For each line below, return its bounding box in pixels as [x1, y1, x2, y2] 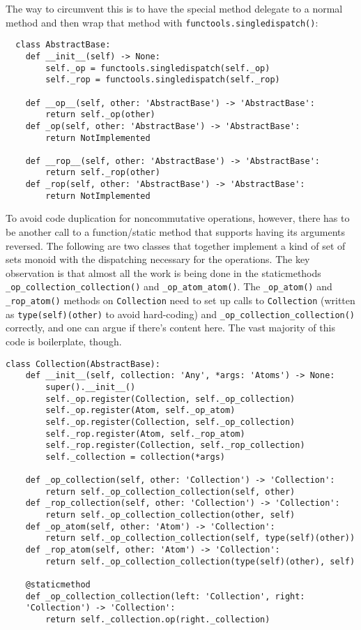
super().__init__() [45, 382, 136, 392]
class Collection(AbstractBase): [6, 359, 160, 369]
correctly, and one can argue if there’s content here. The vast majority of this [6, 320, 335, 335]
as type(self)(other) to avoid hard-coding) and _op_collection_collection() [6, 306, 355, 321]
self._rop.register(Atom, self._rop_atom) [45, 428, 245, 439]
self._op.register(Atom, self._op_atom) [45, 405, 236, 416]
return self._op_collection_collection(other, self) [45, 510, 295, 520]
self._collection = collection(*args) [45, 451, 225, 462]
